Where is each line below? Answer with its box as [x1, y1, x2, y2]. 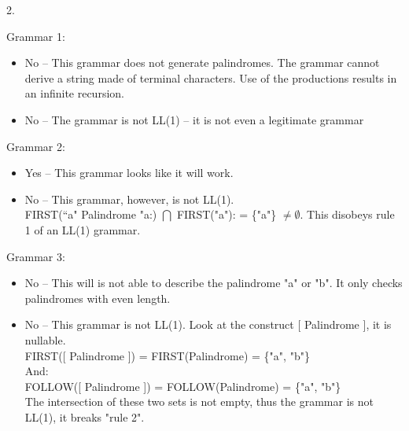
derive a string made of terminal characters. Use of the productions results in [24, 69, 397, 86]
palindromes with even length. [24, 289, 171, 306]
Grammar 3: [6, 248, 65, 264]
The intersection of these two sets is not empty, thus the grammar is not [24, 393, 374, 410]
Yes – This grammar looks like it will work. [24, 164, 234, 181]
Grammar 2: [6, 138, 65, 154]
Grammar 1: [6, 28, 65, 44]
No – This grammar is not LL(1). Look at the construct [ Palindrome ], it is [24, 316, 392, 333]
